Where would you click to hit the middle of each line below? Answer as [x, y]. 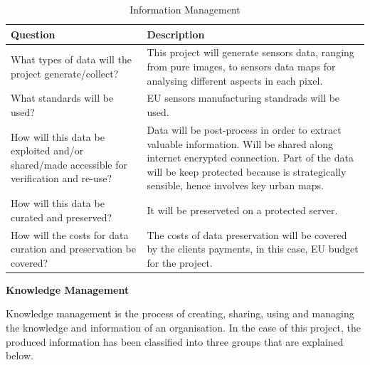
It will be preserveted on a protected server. [242, 210]
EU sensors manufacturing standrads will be [243, 98]
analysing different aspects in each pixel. [235, 80]
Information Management [185, 9]
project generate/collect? [65, 73]
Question [33, 34]
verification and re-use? [62, 178]
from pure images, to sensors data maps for [241, 67]
